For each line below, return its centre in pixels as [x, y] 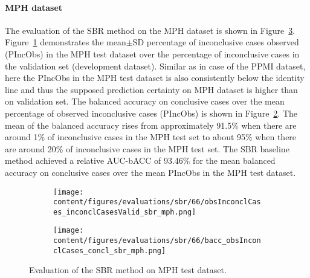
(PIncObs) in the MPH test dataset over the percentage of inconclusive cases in [152, 53]
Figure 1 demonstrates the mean [66, 42]
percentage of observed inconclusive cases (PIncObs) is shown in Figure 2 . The [151, 113]
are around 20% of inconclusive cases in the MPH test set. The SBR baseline [147, 148]
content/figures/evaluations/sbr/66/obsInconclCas [157, 202]
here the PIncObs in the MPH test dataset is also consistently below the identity [155, 78]
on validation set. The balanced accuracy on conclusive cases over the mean [145, 101]
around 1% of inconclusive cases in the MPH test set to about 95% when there [151, 137]
